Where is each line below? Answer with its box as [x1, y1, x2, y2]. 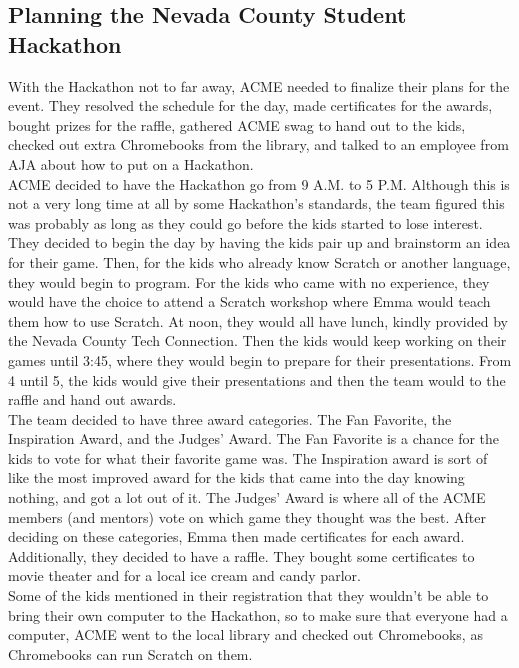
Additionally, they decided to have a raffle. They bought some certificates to [8, 545, 475, 566]
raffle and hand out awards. [8, 389, 177, 410]
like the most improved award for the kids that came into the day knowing [8, 467, 465, 488]
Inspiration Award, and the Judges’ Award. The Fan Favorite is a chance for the [8, 428, 500, 449]
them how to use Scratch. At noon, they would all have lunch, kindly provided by [8, 310, 508, 331]
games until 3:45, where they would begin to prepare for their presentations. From [8, 349, 512, 370]
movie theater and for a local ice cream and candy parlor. [8, 565, 361, 586]
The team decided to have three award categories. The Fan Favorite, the [8, 408, 452, 429]
